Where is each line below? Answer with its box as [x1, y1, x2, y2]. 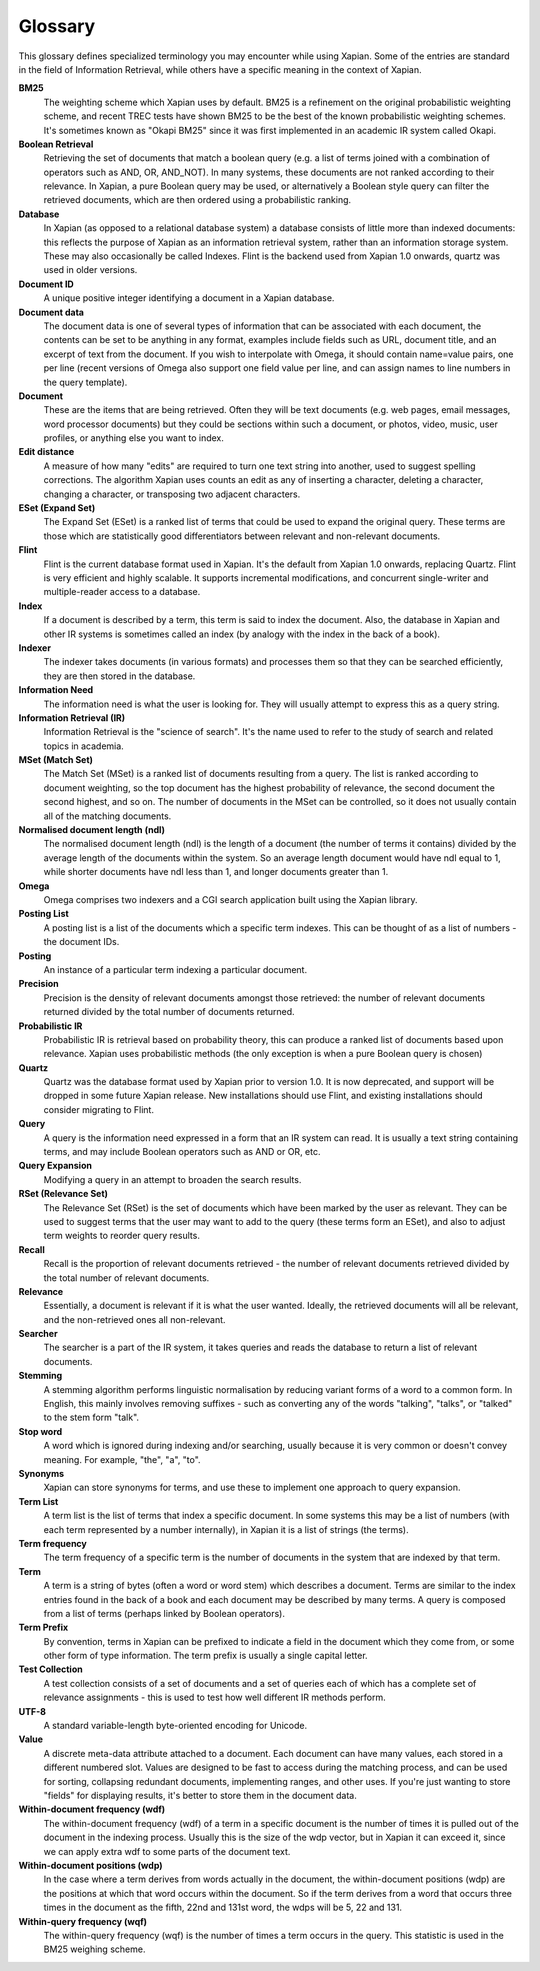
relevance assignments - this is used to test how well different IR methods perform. [43, 1691, 387, 1704]
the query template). [43, 376, 128, 388]
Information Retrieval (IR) [18, 711, 126, 724]
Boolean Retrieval [18, 138, 94, 150]
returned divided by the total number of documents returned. [43, 1006, 295, 1018]
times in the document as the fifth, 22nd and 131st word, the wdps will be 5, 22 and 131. [43, 1901, 403, 1914]
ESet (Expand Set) [18, 502, 96, 514]
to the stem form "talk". [43, 1411, 140, 1424]
